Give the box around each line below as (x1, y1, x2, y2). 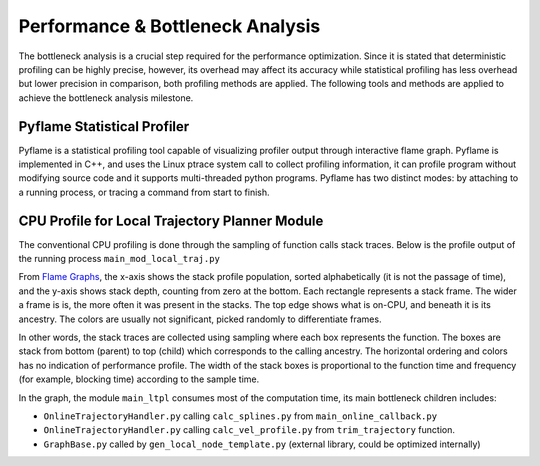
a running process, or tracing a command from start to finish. (18, 186, 270, 198)
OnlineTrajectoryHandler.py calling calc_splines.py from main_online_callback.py (43, 410, 438, 422)
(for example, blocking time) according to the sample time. (18, 373, 260, 385)
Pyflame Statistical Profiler (18, 118, 190, 135)
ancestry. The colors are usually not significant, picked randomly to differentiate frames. (18, 313, 382, 325)
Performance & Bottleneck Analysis (18, 15, 321, 37)
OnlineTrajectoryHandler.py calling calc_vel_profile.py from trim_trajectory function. (43, 424, 455, 436)
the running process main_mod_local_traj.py (18, 253, 220, 265)
